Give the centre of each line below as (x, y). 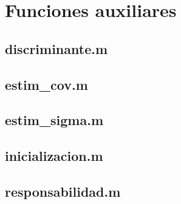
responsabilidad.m (63, 191)
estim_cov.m (46, 84)
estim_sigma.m (54, 120)
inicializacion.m (54, 156)
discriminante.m (56, 48)
